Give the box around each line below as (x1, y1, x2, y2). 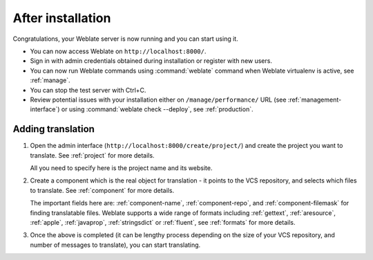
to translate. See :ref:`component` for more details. (30, 186, 175, 194)
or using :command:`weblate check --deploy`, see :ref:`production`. (61, 105, 254, 113)
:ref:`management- (287, 95, 342, 104)
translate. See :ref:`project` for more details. (30, 151, 155, 159)
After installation (12, 10, 111, 26)
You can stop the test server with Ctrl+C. (30, 86, 146, 94)
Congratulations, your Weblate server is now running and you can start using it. (12, 35, 238, 43)
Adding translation (12, 123, 95, 135)
